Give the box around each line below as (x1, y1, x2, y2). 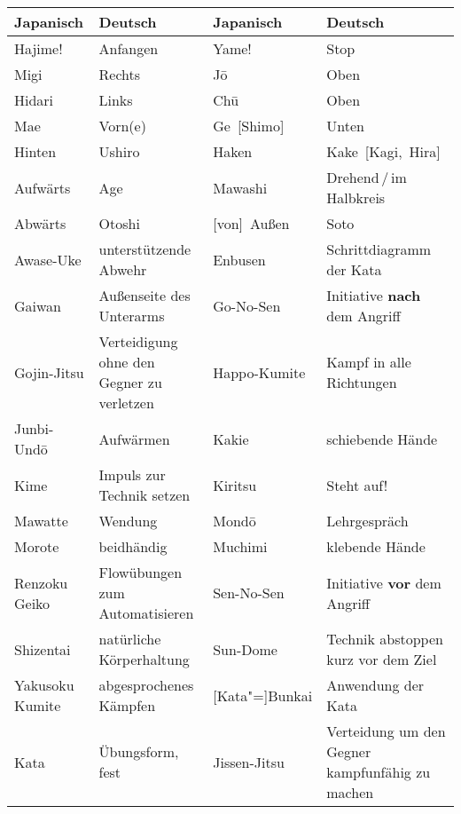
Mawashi (213, 177, 268, 198)
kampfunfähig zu (326, 762, 431, 782)
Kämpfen (98, 695, 156, 715)
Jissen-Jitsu (213, 751, 285, 772)
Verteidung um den (326, 721, 446, 741)
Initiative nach (326, 285, 421, 305)
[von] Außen (213, 213, 290, 233)
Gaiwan (14, 295, 62, 316)
